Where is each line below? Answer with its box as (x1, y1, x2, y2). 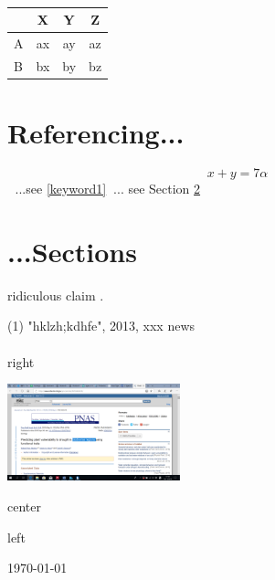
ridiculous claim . (7, 285, 104, 304)
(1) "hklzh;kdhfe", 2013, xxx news (7, 316, 196, 335)
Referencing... (7, 114, 185, 152)
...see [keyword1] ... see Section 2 (15, 179, 201, 197)
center (7, 496, 41, 515)
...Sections (7, 232, 137, 269)
